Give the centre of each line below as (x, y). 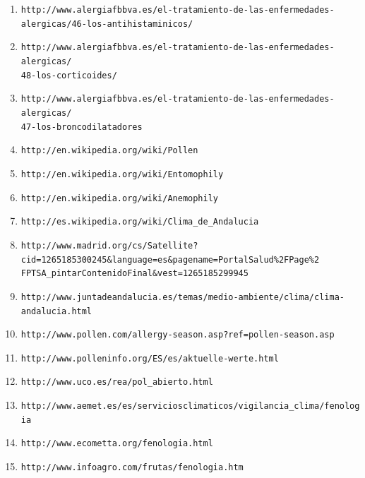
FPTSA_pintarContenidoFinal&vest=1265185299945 (134, 274)
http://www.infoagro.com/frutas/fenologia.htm (132, 468)
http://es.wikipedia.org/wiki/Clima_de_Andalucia (140, 222)
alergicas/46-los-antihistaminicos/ (107, 24)
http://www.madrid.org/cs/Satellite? (109, 245)
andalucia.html (56, 311)
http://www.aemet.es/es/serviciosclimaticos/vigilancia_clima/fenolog (190, 406)
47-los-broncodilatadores (82, 127)
